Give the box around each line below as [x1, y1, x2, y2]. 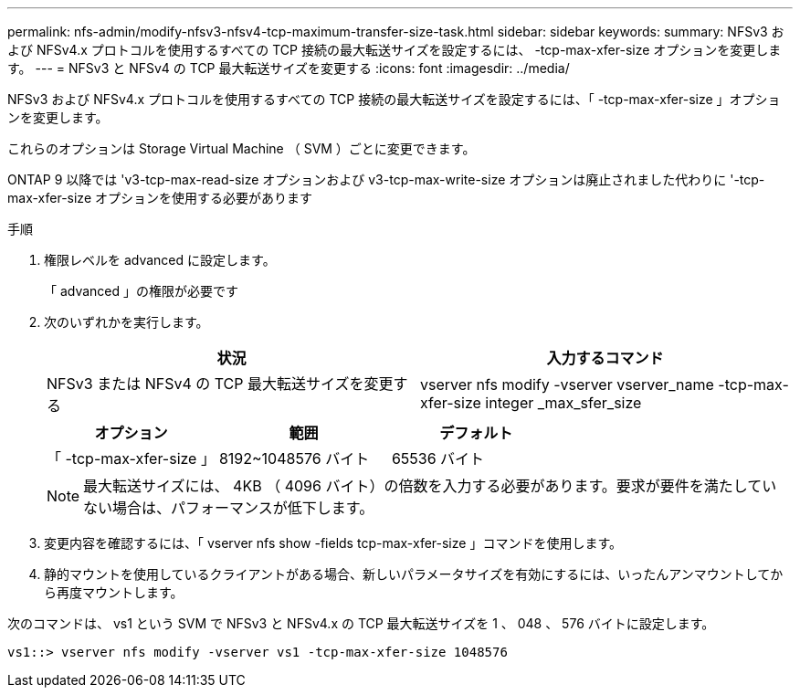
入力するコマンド [546, 349, 664, 367]
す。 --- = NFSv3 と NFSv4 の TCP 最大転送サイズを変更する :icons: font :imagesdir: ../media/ [7, 60, 570, 76]
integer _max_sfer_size [485, 394, 642, 412]
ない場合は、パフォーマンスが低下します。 [83, 499, 374, 517]
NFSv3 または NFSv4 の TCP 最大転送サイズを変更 [47, 374, 394, 393]
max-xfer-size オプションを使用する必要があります [7, 190, 312, 205]
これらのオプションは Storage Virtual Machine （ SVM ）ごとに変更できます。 [7, 141, 476, 156]
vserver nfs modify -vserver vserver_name [420, 375, 714, 394]
